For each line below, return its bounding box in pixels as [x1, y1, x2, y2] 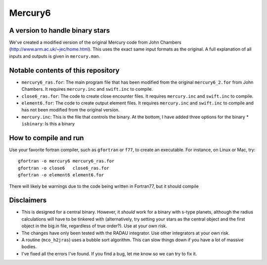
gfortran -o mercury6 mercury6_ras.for [18, 159, 115, 164]
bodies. [21, 244, 37, 250]
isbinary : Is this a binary [21, 121, 75, 127]
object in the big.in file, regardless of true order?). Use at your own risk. [21, 223, 168, 229]
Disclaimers [9, 196, 47, 205]
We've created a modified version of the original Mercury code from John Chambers [9, 40, 181, 46]
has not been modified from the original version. [21, 107, 120, 113]
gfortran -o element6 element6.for [18, 172, 104, 178]
